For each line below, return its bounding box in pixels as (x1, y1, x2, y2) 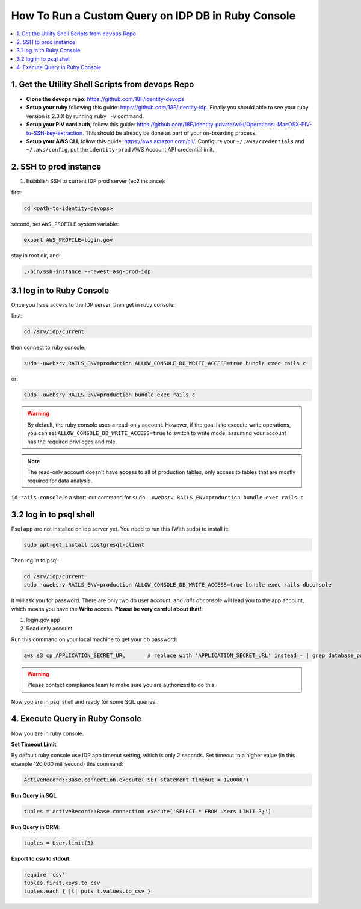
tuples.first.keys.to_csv (23, 880, 100, 887)
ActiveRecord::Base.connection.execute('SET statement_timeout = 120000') (23, 776, 250, 783)
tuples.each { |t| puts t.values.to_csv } (23, 888, 151, 895)
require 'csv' (23, 871, 66, 878)
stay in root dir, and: (11, 251, 61, 259)
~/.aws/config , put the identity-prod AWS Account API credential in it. (26, 146, 215, 153)
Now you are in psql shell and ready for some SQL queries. (11, 698, 158, 705)
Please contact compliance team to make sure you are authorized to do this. (27, 682, 216, 689)
